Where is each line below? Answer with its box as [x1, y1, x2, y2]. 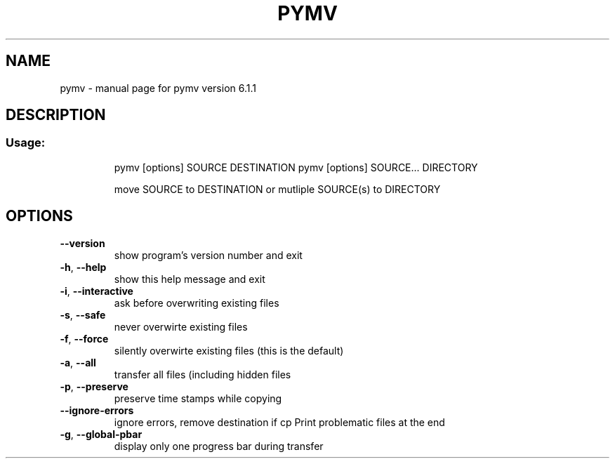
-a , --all [60, 356, 96, 369]
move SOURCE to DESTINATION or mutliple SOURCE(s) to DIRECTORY [114, 183, 441, 195]
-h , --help [60, 260, 107, 273]
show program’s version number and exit [114, 248, 303, 261]
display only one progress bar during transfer [114, 439, 324, 452]
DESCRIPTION [6, 106, 106, 124]
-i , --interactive [60, 284, 133, 297]
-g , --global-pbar [60, 427, 143, 440]
